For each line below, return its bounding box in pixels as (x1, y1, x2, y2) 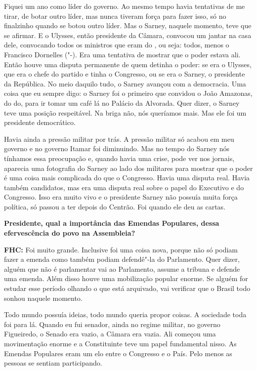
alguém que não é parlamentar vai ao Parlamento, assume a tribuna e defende (4, 263, 240, 274)
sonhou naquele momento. (4, 292, 83, 303)
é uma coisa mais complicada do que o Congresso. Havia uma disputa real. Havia (4, 172, 250, 183)
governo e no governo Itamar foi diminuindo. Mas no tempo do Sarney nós (4, 143, 230, 154)
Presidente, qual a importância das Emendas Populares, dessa (4, 218, 219, 228)
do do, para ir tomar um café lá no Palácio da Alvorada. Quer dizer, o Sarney (4, 97, 240, 108)
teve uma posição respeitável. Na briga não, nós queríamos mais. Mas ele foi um (4, 107, 247, 118)
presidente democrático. (4, 117, 76, 127)
